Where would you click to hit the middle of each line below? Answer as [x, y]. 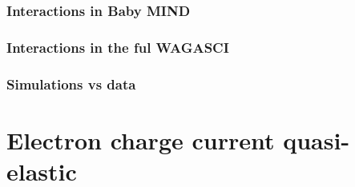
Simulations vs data [71, 84]
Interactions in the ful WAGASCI [118, 47]
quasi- [317, 139]
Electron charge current [141, 139]
